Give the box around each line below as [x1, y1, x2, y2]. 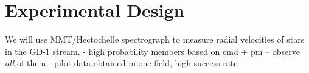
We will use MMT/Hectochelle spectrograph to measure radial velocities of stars [5, 33, 305, 46]
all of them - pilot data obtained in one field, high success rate [5, 57, 238, 69]
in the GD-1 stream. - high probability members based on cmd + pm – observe [5, 44, 300, 57]
